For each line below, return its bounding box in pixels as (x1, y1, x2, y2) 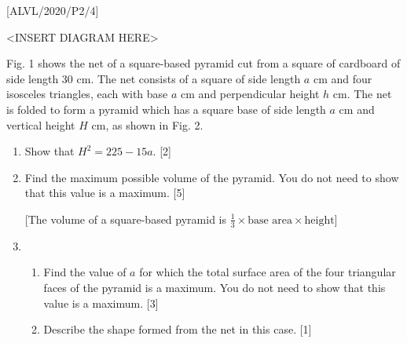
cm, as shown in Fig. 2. (91, 116, 203, 133)
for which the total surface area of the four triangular (139, 264, 396, 280)
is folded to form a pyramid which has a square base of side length (6, 100, 326, 117)
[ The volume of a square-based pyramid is (24, 210, 226, 227)
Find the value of (43, 264, 126, 280)
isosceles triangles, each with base (6, 86, 168, 102)
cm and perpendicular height (181, 86, 320, 102)
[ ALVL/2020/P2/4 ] (6, 2, 99, 18)
